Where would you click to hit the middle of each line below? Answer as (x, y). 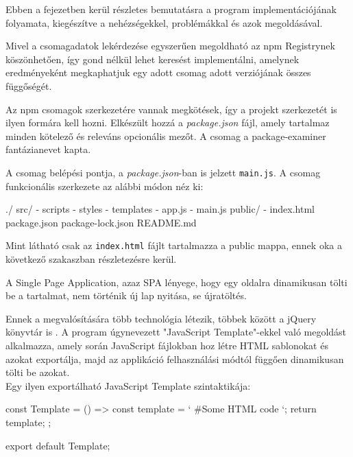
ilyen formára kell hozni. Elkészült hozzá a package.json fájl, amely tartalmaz (168, 122)
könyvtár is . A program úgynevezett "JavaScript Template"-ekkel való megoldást (176, 332)
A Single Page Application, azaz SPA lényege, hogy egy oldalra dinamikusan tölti (176, 282)
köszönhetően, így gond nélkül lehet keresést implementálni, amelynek (153, 59)
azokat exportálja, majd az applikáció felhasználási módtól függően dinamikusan (175, 359)
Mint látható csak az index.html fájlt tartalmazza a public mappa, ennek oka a (174, 245)
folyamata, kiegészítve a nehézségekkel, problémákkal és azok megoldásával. (164, 22)
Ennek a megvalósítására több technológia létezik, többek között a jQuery (161, 318)
